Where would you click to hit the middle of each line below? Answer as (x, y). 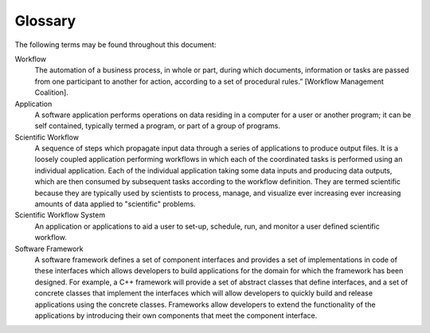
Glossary (45, 21)
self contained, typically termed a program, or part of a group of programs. (157, 126)
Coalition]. (52, 92)
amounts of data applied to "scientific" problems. (115, 204)
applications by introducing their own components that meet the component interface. (176, 315)
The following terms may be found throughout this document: (115, 45)
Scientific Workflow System (60, 215)
